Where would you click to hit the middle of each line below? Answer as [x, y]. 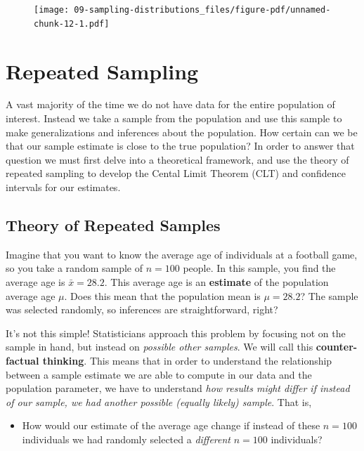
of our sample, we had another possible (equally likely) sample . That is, [159, 401]
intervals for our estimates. [63, 187]
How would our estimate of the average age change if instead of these [171, 425]
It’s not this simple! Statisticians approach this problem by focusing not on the [176, 333]
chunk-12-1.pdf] [72, 24]
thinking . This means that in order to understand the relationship [187, 360]
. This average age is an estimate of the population [216, 281]
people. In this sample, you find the [259, 268]
